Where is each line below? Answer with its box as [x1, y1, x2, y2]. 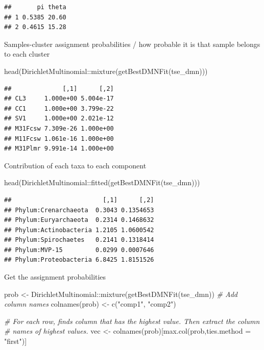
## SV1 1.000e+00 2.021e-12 [4, 115, 114, 122]
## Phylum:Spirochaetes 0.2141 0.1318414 [4, 236, 154, 244]
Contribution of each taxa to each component [4, 160, 147, 170]
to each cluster [4, 48, 50, 59]
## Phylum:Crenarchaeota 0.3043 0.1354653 [4, 206, 154, 214]
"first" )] [4, 336, 27, 346]
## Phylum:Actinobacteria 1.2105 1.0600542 [4, 226, 154, 234]
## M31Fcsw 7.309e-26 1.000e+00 [4, 124, 114, 132]
